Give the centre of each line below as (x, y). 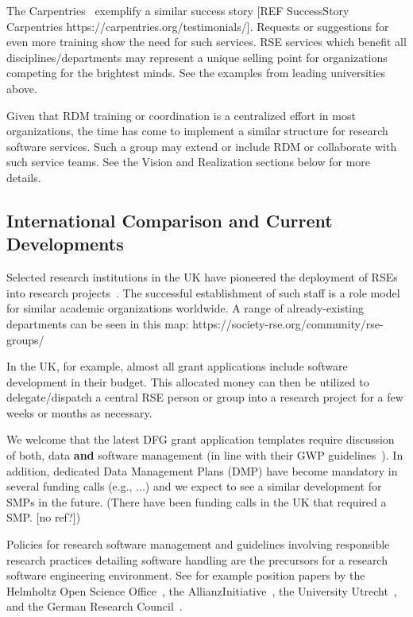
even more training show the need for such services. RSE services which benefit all (206, 42)
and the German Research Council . (95, 606)
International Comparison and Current (170, 220)
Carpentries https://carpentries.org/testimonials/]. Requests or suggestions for (198, 26)
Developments (65, 244)
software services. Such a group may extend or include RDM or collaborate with (202, 146)
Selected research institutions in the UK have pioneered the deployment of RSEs (202, 277)
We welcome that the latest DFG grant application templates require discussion (201, 439)
